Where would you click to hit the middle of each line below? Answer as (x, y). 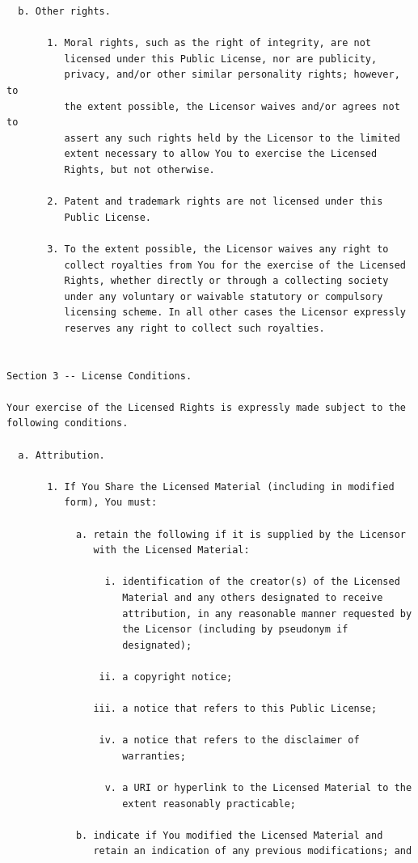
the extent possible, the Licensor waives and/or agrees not (232, 106)
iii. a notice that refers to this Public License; (235, 709)
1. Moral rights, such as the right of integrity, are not (209, 43)
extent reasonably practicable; (209, 804)
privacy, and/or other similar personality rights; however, (232, 75)
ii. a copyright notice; (166, 677)
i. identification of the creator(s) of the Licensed (252, 582)
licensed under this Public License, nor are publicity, (221, 59)
